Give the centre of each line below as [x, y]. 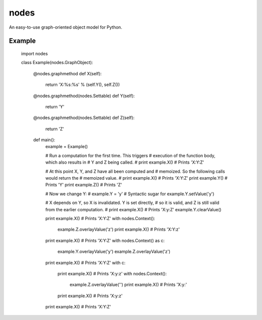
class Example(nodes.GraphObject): [57, 63]
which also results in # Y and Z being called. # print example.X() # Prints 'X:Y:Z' [125, 162]
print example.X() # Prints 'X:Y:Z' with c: [85, 263]
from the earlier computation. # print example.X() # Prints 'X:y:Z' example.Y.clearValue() [133, 209]
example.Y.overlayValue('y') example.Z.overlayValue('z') [114, 252]
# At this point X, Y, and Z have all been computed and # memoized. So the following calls [135, 171]
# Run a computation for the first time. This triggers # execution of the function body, [131, 155]
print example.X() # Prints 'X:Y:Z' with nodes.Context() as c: [105, 240]
